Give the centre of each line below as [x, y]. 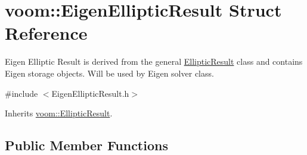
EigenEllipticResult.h [90, 93]
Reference [46, 33]
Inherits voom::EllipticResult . [59, 113]
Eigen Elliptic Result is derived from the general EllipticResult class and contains [154, 61]
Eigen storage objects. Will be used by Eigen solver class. [109, 73]
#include [21, 93]
